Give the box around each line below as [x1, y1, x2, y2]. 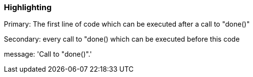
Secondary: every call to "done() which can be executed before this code [4, 35, 240, 44]
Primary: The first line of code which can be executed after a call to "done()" [4, 20, 250, 29]
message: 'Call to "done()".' [4, 50, 92, 59]
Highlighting [4, 2, 52, 12]
